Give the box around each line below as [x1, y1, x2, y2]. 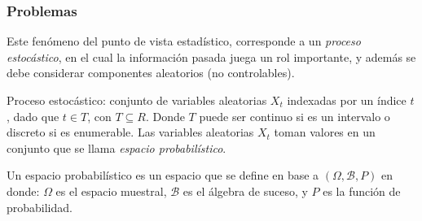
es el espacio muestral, [55, 182, 167, 199]
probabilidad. [7, 198, 73, 215]
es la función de [323, 182, 401, 199]
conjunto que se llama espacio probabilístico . [7, 139, 226, 156]
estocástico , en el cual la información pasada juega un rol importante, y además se [7, 48, 416, 65]
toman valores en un [274, 123, 376, 141]
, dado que [7, 107, 59, 124]
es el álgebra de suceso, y [182, 182, 308, 199]
